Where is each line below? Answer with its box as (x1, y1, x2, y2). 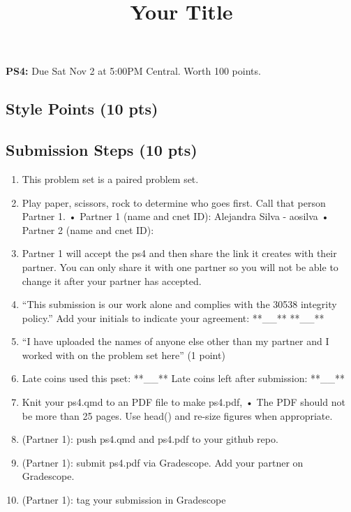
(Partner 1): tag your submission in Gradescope (22, 492, 226, 507)
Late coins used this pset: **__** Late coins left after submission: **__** (22, 371, 345, 386)
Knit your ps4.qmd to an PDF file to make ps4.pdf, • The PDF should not (22, 395, 345, 409)
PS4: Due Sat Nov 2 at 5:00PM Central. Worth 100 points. (6, 64, 261, 78)
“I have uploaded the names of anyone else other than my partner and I (22, 334, 329, 349)
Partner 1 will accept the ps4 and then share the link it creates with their (22, 246, 337, 261)
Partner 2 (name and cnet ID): (22, 222, 154, 237)
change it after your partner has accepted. (22, 273, 202, 288)
